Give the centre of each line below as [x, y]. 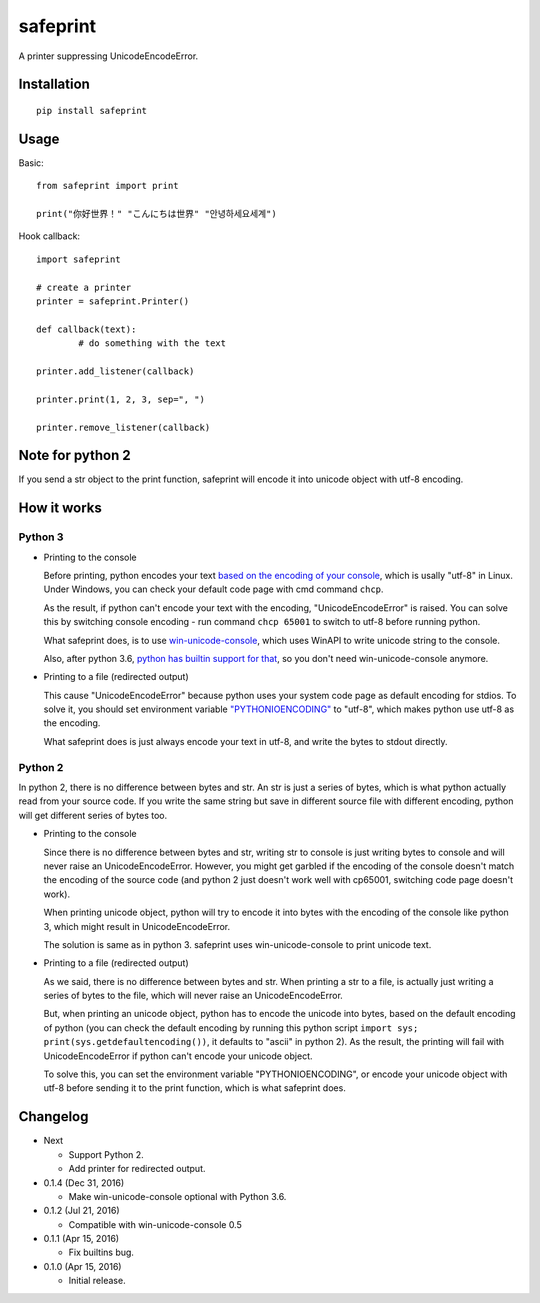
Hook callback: [49, 236]
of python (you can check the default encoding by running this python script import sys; [231, 1027]
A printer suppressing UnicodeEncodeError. [108, 56]
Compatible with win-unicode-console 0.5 [155, 1224]
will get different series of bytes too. [93, 815]
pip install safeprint [92, 110]
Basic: [31, 162]
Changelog [53, 1116]
